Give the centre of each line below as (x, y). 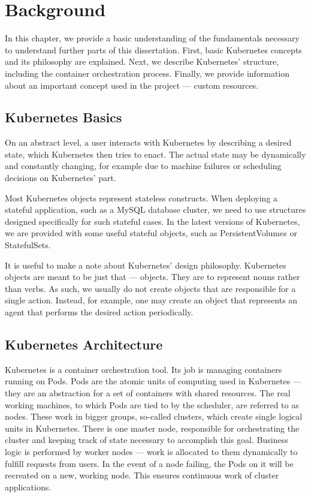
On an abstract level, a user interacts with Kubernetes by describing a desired (148, 142)
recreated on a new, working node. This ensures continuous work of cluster (142, 475)
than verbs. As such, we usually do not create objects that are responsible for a (150, 288)
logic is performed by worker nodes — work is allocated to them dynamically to (151, 451)
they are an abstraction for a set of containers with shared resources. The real (148, 393)
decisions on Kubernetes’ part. (61, 178)
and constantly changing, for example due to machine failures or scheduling (143, 166)
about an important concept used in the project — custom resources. (132, 85)
